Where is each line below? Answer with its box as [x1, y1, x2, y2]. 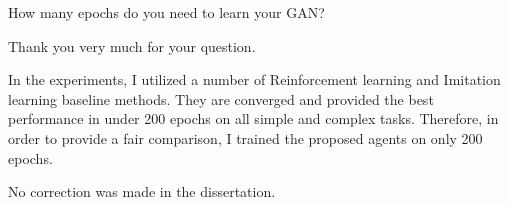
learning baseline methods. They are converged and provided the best [8, 88, 434, 109]
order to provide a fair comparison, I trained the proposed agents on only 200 [8, 127, 483, 148]
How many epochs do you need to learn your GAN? [8, 2, 325, 22]
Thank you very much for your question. [8, 35, 256, 56]
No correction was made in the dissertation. [8, 181, 276, 202]
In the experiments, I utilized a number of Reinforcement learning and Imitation [8, 69, 501, 90]
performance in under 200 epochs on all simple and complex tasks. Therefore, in [8, 108, 499, 129]
